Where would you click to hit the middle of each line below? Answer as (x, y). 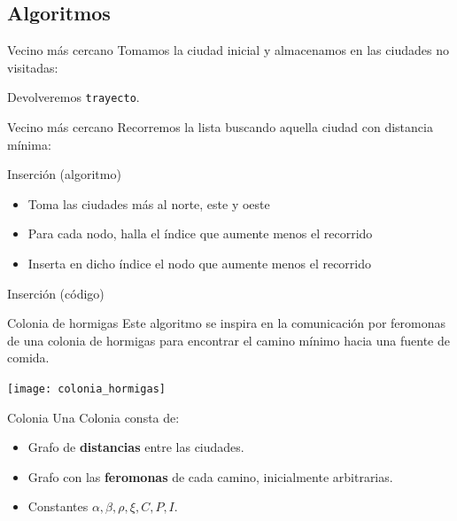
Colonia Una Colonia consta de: (93, 417)
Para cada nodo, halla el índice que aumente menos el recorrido (200, 233)
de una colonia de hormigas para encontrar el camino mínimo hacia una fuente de (228, 340)
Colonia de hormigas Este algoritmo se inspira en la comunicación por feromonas (227, 323)
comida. (28, 358)
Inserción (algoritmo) (64, 174)
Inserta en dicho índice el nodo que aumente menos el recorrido (200, 264)
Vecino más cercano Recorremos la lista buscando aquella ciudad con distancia (220, 127)
